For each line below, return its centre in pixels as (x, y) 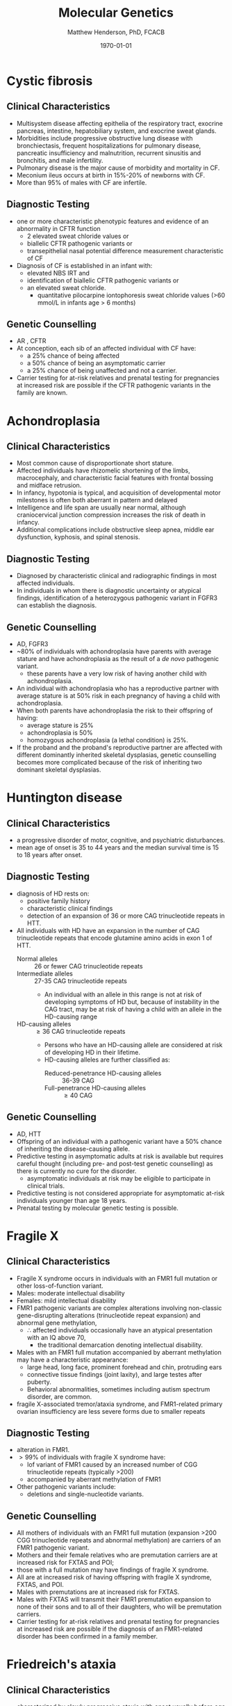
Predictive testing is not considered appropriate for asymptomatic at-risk (121, 1193)
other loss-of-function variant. (60, 1286)
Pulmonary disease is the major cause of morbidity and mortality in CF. (118, 168)
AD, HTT (29, 1134)
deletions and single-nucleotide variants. (85, 1494)
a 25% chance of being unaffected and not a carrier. (102, 371)
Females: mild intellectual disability (66, 1300)
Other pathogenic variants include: (66, 1487)
